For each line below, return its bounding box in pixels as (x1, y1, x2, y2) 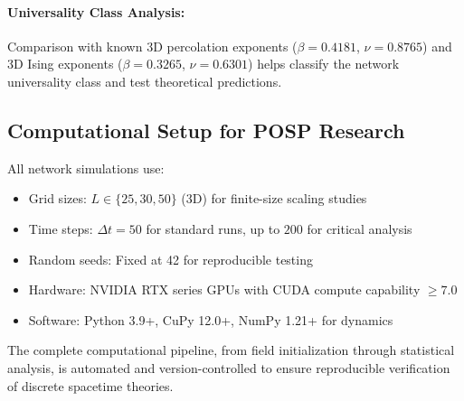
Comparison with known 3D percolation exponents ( (7, 36, 298, 55)
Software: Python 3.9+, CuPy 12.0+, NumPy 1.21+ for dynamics (28, 310, 393, 329)
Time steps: (28, 219, 93, 238)
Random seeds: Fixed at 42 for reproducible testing (28, 249, 313, 268)
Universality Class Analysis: (7, 2, 185, 21)
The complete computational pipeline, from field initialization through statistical (7, 340, 455, 359)
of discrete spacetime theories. (7, 376, 174, 395)
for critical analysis (307, 219, 412, 238)
